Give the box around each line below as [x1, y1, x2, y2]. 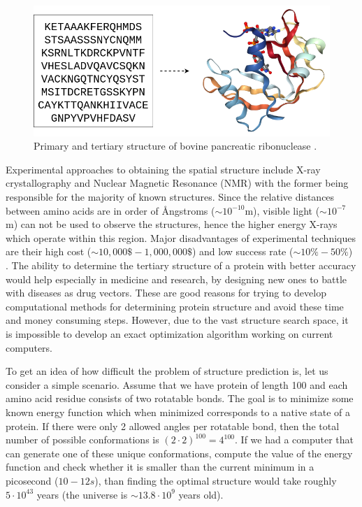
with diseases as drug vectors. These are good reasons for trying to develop [6, 285, 326, 300]
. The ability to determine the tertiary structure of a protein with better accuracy [6, 258, 356, 272]
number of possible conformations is [6, 432, 159, 447]
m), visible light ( [245, 203, 320, 217]
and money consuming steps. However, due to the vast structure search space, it [6, 313, 349, 327]
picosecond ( [6, 473, 59, 487]
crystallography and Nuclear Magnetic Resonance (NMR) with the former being [6, 176, 349, 190]
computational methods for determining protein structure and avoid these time [6, 299, 344, 313]
